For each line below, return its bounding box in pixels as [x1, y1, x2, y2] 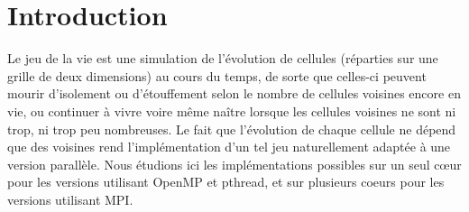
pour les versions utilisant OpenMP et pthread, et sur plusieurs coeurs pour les [7, 172, 445, 191]
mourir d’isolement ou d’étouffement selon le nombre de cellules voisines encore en [7, 84, 461, 103]
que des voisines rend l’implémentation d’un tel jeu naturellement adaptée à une [7, 137, 451, 156]
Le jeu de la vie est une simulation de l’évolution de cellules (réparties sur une [7, 49, 438, 68]
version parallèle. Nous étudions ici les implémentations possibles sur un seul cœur [7, 154, 462, 173]
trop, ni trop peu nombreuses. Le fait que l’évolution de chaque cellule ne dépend [7, 119, 456, 138]
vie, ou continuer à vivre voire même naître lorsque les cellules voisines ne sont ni [7, 101, 456, 120]
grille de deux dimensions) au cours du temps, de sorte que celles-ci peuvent [7, 66, 427, 85]
